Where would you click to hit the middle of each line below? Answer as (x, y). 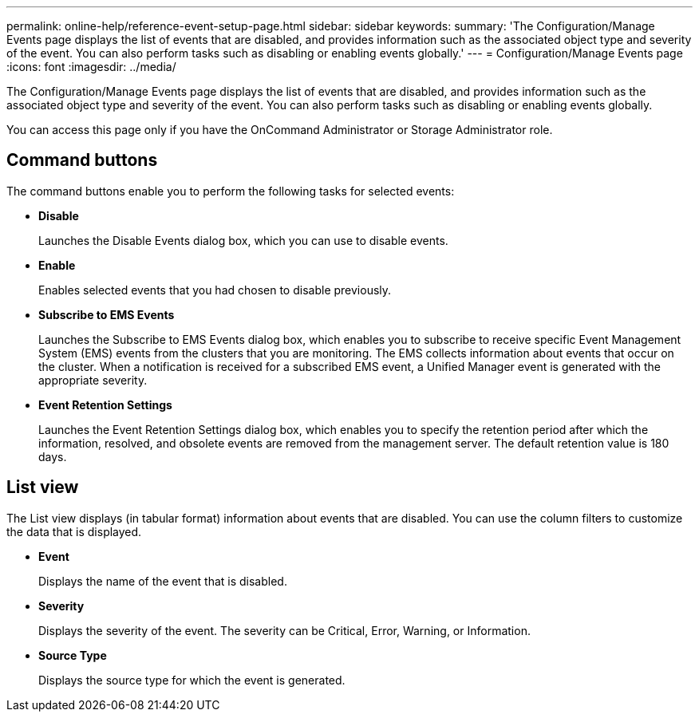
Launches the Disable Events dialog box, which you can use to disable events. (243, 240)
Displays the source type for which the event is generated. (192, 680)
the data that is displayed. (74, 531)
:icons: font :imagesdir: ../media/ (91, 67)
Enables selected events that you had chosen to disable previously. (215, 290)
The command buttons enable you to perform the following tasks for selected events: (231, 191)
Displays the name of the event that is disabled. (163, 581)
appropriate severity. (93, 380)
